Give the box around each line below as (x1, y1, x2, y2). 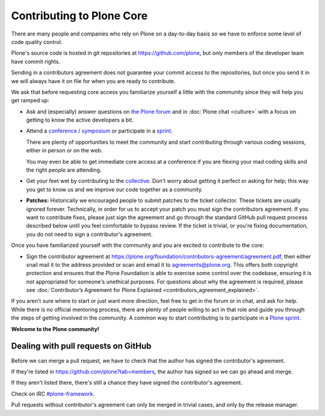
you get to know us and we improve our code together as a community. (26, 185, 203, 193)
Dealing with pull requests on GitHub (11, 341, 152, 352)
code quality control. (11, 38, 63, 45)
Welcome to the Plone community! (11, 325, 99, 332)
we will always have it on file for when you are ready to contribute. (11, 77, 176, 84)
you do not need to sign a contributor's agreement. (26, 231, 153, 238)
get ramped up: (11, 97, 49, 104)
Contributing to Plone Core (11, 9, 148, 22)
